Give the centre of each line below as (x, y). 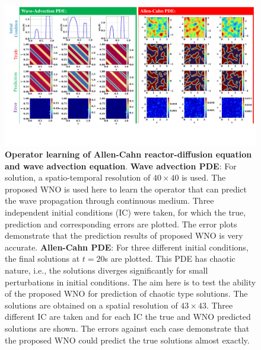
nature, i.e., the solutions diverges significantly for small (106, 270)
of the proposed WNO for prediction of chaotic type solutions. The (126, 293)
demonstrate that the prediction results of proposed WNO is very (124, 235)
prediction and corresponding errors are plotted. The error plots (121, 224)
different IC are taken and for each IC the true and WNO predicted (128, 317)
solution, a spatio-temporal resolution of (78, 177)
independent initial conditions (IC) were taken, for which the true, (125, 212)
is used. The (204, 177)
